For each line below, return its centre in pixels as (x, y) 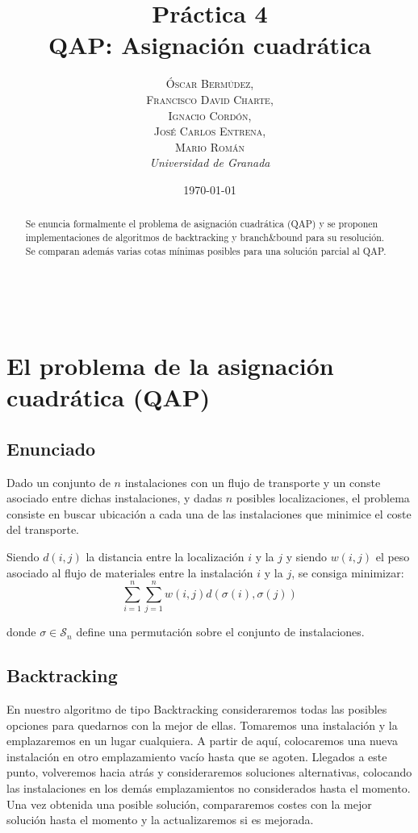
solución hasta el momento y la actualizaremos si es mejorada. (160, 820)
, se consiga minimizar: (348, 572)
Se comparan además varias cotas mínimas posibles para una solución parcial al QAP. (206, 250)
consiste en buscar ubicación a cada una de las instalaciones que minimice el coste (209, 513)
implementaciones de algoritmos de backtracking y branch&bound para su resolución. (205, 237)
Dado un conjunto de (59, 482)
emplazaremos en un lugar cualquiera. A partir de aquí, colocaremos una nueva (202, 741)
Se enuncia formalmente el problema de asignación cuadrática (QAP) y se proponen (202, 224)
